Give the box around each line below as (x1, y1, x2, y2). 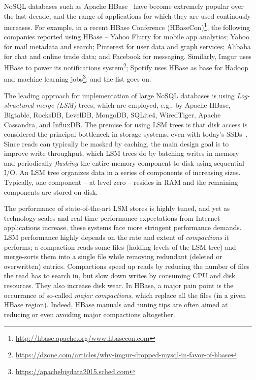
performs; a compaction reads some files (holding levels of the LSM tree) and (4, 241, 236, 252)
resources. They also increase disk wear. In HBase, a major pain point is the (4, 280, 233, 290)
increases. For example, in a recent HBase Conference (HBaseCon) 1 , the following (4, 21, 250, 32)
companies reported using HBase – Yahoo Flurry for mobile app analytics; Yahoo (4, 31, 250, 42)
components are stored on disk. (4, 186, 98, 197)
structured (4, 100, 34, 110)
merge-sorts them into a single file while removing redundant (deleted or (4, 251, 222, 262)
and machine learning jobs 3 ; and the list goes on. (4, 72, 151, 84)
